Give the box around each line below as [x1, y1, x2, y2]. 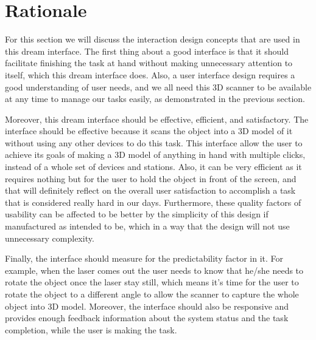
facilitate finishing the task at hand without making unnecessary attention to [5, 56, 293, 69]
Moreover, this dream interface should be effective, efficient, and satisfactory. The [5, 112, 309, 125]
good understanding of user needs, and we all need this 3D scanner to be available [5, 80, 312, 93]
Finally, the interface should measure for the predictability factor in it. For [5, 252, 284, 265]
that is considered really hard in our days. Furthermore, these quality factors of [5, 195, 301, 208]
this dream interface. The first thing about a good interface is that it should [5, 44, 289, 57]
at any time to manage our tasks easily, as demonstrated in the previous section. [5, 92, 305, 105]
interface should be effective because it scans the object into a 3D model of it [5, 124, 293, 137]
